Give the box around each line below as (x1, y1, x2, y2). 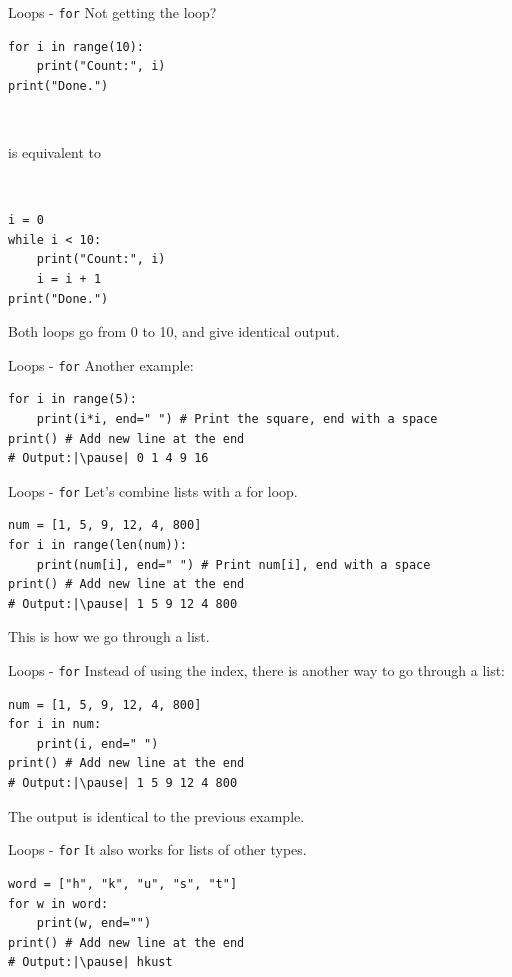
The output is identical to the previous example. (8, 805, 305, 826)
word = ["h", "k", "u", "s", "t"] (8, 876, 238, 891)
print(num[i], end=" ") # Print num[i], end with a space (36, 557, 431, 572)
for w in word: (8, 896, 109, 911)
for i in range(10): (8, 39, 145, 54)
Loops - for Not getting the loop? (8, 2, 217, 22)
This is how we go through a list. (8, 626, 210, 647)
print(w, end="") (36, 916, 152, 931)
